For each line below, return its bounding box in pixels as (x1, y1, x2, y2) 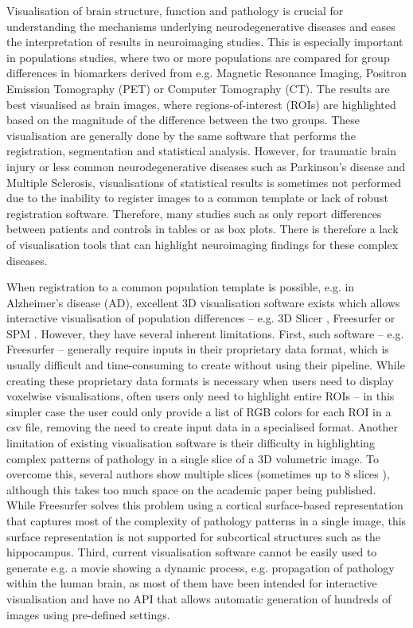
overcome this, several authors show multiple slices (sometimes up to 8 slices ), (6, 466, 390, 482)
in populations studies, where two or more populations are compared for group (6, 49, 390, 65)
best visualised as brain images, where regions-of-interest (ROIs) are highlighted (6, 96, 396, 112)
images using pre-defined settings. (6, 606, 170, 622)
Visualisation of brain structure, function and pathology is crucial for (6, 2, 344, 18)
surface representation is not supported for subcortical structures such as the (6, 528, 381, 544)
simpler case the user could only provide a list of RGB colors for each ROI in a (6, 403, 392, 419)
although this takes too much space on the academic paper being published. (6, 481, 376, 497)
